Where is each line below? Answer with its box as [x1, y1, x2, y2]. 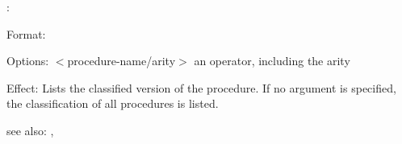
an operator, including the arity [194, 52, 350, 69]
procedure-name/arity [67, 52, 176, 69]
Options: [6, 52, 49, 69]
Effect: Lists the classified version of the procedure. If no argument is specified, [6, 79, 396, 96]
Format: [6, 25, 46, 42]
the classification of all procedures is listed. [6, 95, 219, 112]
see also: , [6, 121, 54, 138]
